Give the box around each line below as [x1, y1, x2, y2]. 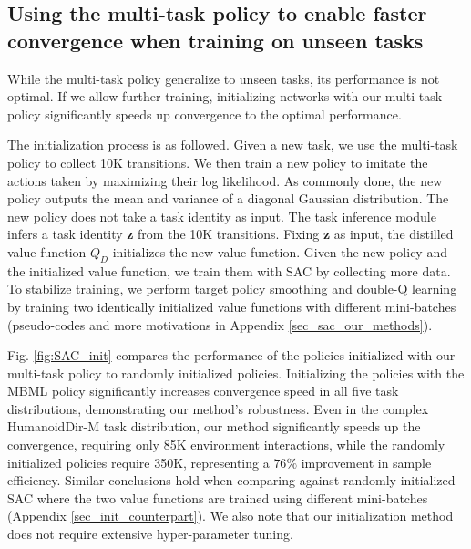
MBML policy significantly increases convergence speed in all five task [7, 381, 399, 400]
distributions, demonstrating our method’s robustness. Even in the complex [7, 399, 429, 418]
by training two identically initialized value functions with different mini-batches [7, 296, 456, 316]
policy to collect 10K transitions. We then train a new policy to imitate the [7, 152, 428, 171]
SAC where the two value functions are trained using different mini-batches [7, 488, 428, 507]
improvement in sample [301, 452, 432, 471]
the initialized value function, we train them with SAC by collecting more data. [7, 261, 451, 280]
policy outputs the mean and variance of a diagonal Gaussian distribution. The [7, 189, 449, 208]
